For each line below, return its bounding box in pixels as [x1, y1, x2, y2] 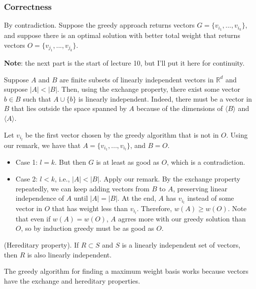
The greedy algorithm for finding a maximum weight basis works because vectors [4, 266, 249, 276]
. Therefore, [137, 203, 172, 213]
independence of [15, 193, 64, 203]
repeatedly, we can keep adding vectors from [15, 183, 150, 193]
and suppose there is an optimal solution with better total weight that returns [4, 30, 240, 40]
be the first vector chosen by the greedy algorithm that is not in [25, 129, 219, 140]
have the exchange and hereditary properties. [4, 275, 140, 286]
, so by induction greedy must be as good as [21, 223, 154, 233]
